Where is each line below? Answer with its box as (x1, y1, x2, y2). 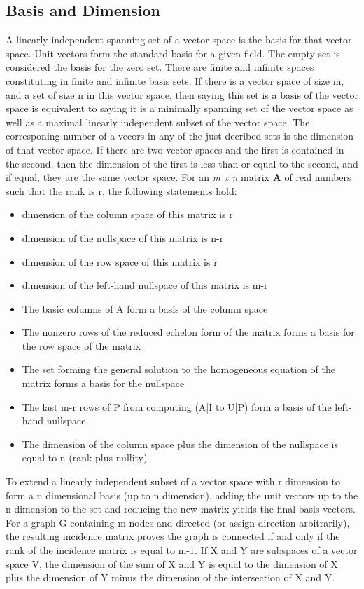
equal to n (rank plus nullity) (22, 450, 148, 465)
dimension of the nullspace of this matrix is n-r (22, 230, 224, 245)
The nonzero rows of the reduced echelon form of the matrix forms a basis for (22, 325, 355, 339)
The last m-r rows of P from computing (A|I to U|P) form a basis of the (22, 399, 332, 414)
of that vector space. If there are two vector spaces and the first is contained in (6, 142, 344, 156)
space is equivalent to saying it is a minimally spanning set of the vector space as (6, 101, 353, 116)
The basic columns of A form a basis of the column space (22, 301, 268, 316)
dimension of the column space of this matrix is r (22, 207, 233, 222)
